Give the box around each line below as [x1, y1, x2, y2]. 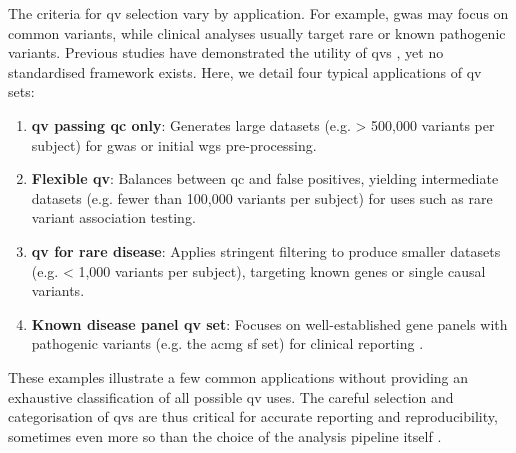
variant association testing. [31, 207, 196, 228]
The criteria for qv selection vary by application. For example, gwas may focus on [8, 3, 509, 23]
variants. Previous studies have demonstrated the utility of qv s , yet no [8, 42, 444, 63]
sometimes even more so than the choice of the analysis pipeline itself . [8, 425, 442, 446]
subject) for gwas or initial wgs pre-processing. [31, 134, 317, 155]
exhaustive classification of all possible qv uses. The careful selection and [8, 386, 454, 407]
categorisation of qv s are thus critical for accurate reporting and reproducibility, [8, 406, 498, 427]
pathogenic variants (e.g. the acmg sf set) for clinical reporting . [31, 333, 424, 354]
